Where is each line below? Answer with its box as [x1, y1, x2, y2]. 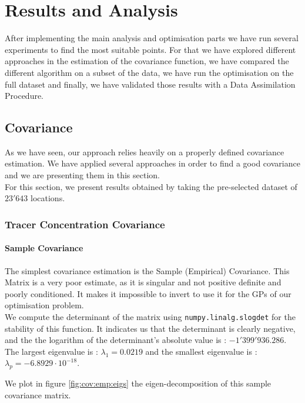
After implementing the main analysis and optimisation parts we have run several [5, 32, 299, 44]
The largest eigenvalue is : [5, 345, 98, 357]
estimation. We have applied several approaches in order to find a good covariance [5, 157, 300, 169]
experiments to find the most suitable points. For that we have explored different [5, 43, 296, 55]
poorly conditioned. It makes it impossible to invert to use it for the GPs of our [5, 287, 291, 299]
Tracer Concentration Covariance [5, 217, 165, 231]
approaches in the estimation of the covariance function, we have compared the [5, 55, 289, 67]
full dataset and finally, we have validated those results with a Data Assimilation [5, 78, 296, 90]
